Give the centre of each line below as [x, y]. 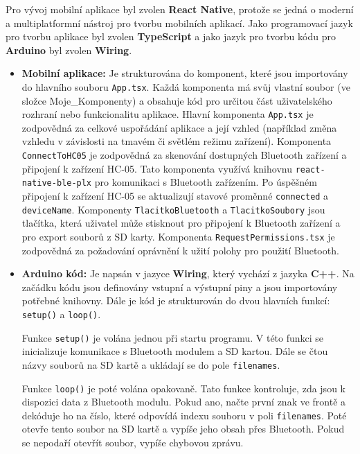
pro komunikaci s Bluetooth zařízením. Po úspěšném [206, 182]
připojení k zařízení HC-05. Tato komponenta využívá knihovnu [157, 168]
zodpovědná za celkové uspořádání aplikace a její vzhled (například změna [179, 127]
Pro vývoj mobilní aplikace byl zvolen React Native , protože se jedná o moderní [180, 9]
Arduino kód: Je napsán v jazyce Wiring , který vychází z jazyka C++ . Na [188, 273]
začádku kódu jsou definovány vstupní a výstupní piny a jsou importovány [180, 287]
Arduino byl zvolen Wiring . [69, 50]
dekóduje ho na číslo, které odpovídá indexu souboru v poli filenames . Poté [184, 415]
